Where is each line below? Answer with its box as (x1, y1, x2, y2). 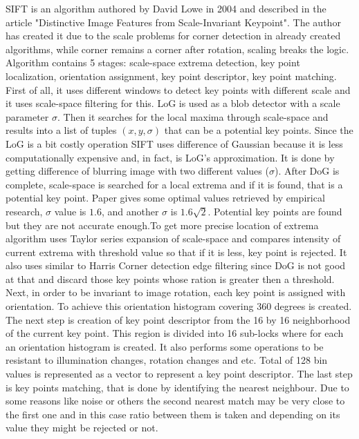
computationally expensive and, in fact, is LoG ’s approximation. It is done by (6, 150, 335, 164)
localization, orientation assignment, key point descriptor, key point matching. (6, 68, 337, 83)
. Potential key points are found (208, 204, 342, 218)
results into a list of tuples (6, 123, 117, 137)
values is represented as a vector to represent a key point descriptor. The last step (6, 367, 353, 381)
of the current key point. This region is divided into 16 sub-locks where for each (6, 326, 344, 340)
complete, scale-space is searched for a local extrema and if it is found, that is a (6, 177, 343, 191)
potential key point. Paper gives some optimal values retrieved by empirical (6, 191, 325, 205)
